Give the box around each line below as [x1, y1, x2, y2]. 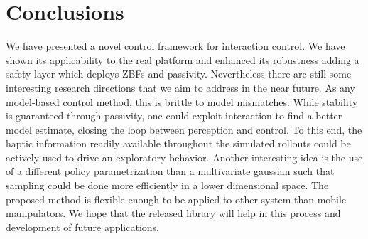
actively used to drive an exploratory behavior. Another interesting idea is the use [6, 149, 363, 164]
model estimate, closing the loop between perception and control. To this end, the [6, 122, 362, 137]
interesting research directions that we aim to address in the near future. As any [6, 80, 355, 95]
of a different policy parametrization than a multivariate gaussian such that [6, 164, 335, 179]
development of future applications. [6, 219, 159, 234]
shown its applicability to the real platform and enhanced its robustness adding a [6, 52, 359, 67]
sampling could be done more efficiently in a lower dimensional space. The [6, 178, 329, 193]
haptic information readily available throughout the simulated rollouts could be [6, 136, 351, 151]
